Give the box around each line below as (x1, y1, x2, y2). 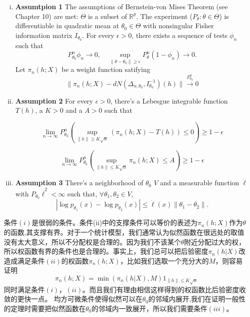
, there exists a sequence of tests (131, 30, 228, 40)
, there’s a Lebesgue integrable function (110, 95, 228, 106)
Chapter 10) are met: (15, 11, 78, 21)
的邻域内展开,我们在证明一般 (148, 294, 239, 304)
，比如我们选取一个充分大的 (120, 255, 209, 265)
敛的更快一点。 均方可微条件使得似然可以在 (4, 294, 143, 304)
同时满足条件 (4, 284, 45, 294)
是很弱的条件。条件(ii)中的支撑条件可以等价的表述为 (32, 217, 197, 228)
